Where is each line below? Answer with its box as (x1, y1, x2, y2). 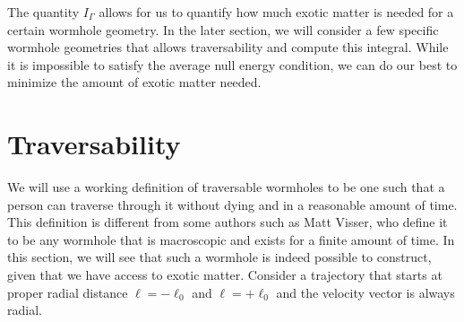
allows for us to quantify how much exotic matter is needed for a (99, 3, 454, 21)
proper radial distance (7, 283, 128, 301)
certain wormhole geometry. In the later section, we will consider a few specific (7, 20, 439, 39)
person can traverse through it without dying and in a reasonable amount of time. (7, 195, 458, 213)
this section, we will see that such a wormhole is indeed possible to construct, (7, 248, 432, 266)
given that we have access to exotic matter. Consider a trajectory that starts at (7, 265, 443, 284)
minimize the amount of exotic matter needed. (7, 73, 262, 91)
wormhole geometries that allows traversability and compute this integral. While (7, 38, 449, 57)
